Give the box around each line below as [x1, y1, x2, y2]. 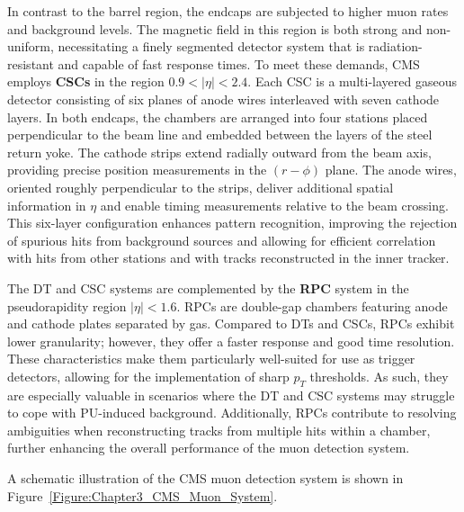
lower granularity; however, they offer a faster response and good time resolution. [7, 331, 455, 350]
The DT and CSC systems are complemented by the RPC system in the [7, 278, 409, 297]
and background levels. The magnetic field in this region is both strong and [7, 19, 423, 38]
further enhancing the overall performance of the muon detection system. [7, 438, 410, 457]
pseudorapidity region [7, 296, 127, 315]
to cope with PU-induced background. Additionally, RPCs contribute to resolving [7, 403, 457, 422]
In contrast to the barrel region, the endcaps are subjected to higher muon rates [7, 2, 449, 20]
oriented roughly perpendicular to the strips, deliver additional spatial [7, 177, 394, 196]
